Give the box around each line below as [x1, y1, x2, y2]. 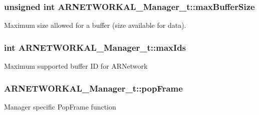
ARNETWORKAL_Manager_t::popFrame [4, 82, 183, 94]
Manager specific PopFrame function [4, 101, 116, 112]
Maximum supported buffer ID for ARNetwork [4, 61, 148, 71]
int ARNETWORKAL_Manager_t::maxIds [4, 41, 186, 53]
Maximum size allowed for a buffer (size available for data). [4, 20, 186, 30]
